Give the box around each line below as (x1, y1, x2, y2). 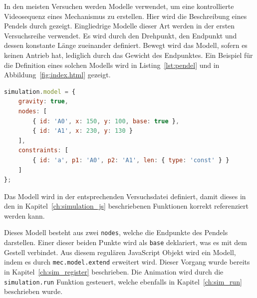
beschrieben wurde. (4, 286, 63, 297)
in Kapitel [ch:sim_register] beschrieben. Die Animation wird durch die (4, 267, 224, 277)
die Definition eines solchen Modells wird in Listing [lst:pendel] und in (4, 59, 220, 70)
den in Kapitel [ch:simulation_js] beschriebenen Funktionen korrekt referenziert (4, 201, 249, 211)
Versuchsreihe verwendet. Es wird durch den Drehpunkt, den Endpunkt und (4, 30, 237, 40)
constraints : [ (18, 147, 68, 154)
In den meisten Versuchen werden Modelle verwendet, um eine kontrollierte (4, 1, 234, 11)
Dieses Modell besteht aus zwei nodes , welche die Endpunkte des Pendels (4, 227, 228, 238)
